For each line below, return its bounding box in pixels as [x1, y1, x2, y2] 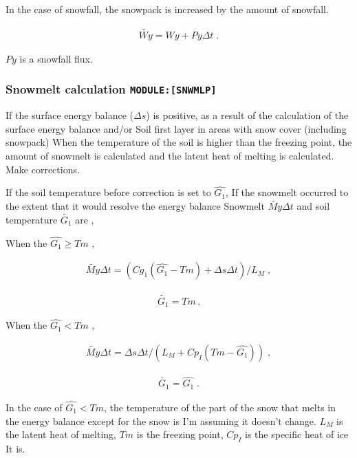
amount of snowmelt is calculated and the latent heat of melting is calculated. [6, 149, 334, 162]
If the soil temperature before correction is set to [6, 185, 211, 199]
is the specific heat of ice [245, 427, 349, 441]
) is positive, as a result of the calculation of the [146, 108, 349, 122]
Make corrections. [6, 162, 80, 176]
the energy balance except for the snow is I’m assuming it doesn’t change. [6, 413, 316, 428]
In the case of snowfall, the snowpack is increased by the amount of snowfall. [6, 2, 329, 16]
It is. [6, 441, 25, 455]
